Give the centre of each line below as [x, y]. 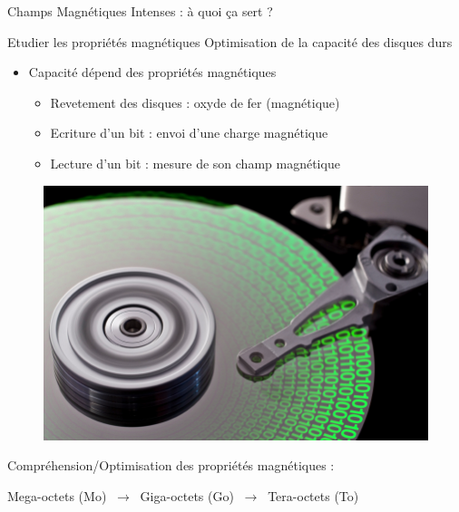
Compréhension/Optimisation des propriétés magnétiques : [171, 465]
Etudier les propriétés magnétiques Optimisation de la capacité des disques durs [230, 41]
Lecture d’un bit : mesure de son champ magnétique [195, 163]
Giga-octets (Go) [187, 496]
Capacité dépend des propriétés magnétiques [152, 72]
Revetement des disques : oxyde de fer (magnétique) [195, 102]
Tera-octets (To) [313, 496]
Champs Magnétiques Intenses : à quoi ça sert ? [140, 11]
